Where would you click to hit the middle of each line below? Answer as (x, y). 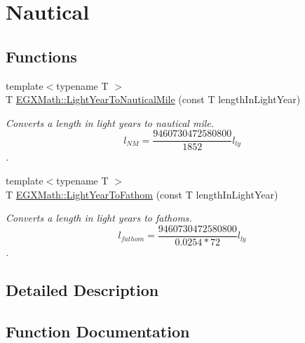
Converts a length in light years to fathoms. (99, 218)
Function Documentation (98, 331)
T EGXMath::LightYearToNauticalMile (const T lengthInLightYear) (153, 99)
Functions (41, 56)
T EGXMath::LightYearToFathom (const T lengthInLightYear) (142, 194)
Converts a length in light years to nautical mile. (110, 122)
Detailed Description (82, 289)
